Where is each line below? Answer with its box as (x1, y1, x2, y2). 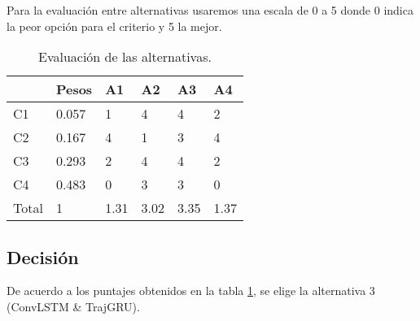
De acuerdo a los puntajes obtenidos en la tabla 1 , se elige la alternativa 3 (7, 282, 375, 299)
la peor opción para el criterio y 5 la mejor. (7, 17, 222, 34)
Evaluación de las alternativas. (38, 47, 212, 67)
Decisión (7, 244, 79, 269)
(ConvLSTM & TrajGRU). (7, 297, 140, 314)
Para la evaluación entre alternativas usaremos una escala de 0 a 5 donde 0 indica (7, 2, 413, 18)
